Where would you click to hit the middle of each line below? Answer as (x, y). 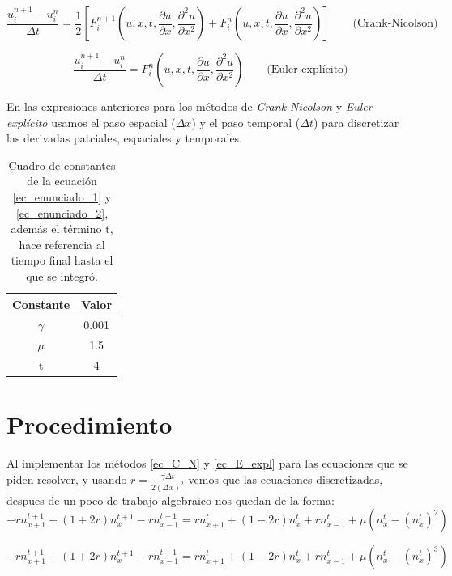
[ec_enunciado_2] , (62, 212)
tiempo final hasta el (62, 260)
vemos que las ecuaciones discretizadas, (286, 479)
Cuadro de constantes (62, 165)
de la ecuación (62, 181)
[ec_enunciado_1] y (62, 196)
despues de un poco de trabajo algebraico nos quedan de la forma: (171, 500)
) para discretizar (356, 122)
